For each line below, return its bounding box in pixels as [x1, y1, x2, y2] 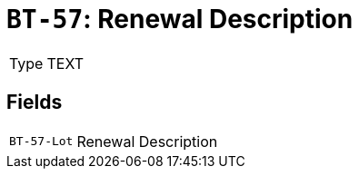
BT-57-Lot [9, 134, 74, 149]
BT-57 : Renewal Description [6, 4, 354, 34]
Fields [6, 91, 63, 114]
